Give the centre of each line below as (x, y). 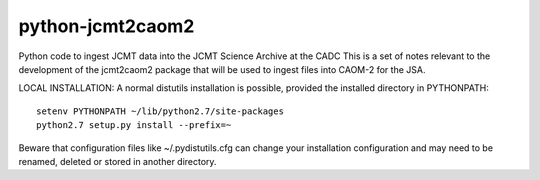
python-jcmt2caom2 (106, 26)
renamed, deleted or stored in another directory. (117, 161)
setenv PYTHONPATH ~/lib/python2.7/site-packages (160, 111)
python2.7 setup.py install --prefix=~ (134, 125)
